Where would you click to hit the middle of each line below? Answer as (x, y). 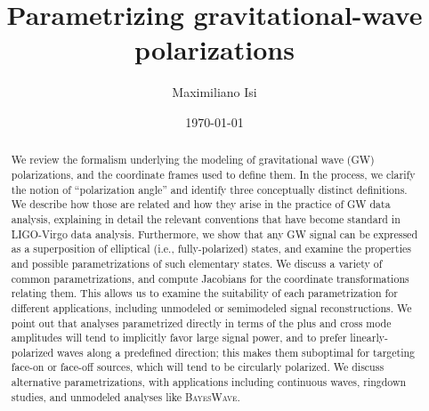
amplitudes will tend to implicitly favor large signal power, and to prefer (179, 338)
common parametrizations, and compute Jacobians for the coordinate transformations (210, 278)
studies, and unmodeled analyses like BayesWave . (125, 396)
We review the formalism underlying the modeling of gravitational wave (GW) (193, 160)
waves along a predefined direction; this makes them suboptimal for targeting (236, 352)
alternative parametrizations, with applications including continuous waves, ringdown (209, 382)
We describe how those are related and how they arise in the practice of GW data (201, 204)
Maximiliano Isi (214, 92)
